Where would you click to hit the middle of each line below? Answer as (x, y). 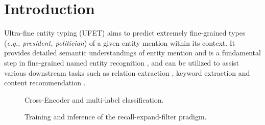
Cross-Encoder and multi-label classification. (94, 99)
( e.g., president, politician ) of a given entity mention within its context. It (120, 42)
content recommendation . (45, 83)
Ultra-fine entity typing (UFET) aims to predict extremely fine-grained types (125, 33)
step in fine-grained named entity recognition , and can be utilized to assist (122, 62)
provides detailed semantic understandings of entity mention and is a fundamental (132, 53)
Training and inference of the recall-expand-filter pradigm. (116, 117)
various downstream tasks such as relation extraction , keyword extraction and (127, 72)
